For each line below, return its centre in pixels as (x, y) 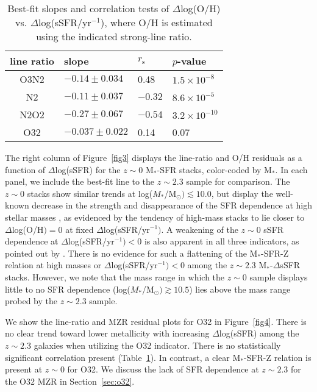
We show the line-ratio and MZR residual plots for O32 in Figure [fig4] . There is (156, 321)
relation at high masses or (53, 265)
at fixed (80, 229)
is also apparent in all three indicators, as (222, 241)
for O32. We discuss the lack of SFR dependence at (163, 369)
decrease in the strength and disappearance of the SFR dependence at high (172, 205)
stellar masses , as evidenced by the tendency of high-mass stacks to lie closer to (155, 217)
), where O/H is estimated (157, 22)
